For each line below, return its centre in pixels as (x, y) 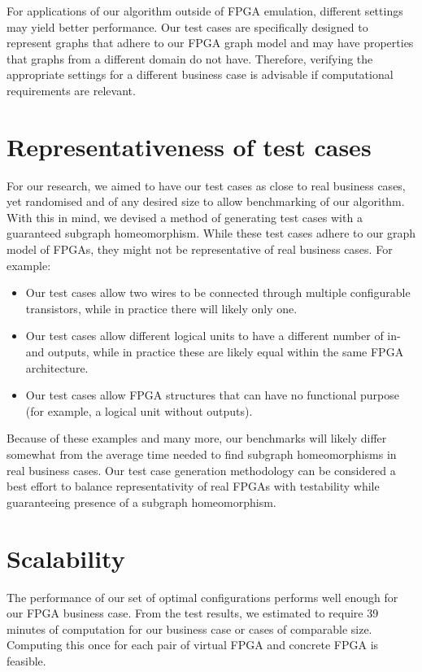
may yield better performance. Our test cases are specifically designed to (187, 26)
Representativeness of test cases (189, 146)
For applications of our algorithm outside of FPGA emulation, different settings (205, 11)
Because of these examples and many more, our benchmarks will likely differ (197, 438)
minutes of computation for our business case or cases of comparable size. (189, 628)
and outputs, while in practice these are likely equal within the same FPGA (215, 352)
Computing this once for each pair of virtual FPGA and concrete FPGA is (193, 645)
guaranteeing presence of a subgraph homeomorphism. (141, 502)
